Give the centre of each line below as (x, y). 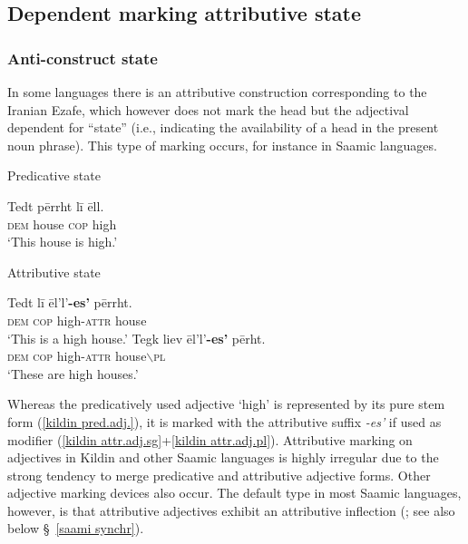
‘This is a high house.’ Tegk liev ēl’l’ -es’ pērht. (136, 338)
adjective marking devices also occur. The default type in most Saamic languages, (234, 493)
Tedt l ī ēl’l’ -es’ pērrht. (70, 302)
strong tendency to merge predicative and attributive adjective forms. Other (219, 475)
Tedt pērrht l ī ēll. (56, 205)
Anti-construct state (83, 58)
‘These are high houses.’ (73, 373)
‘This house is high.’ (63, 242)
